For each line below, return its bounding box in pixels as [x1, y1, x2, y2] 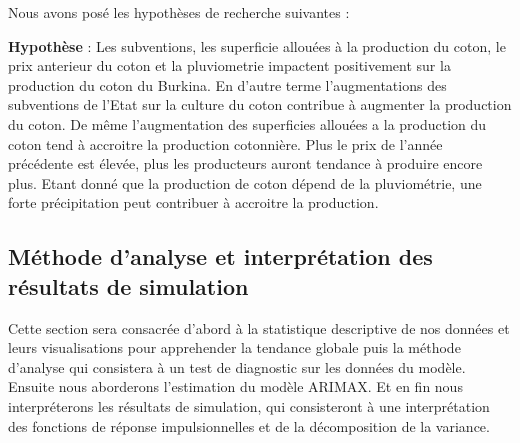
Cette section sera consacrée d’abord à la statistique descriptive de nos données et [8, 317, 510, 338]
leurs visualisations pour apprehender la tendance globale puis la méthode [8, 337, 461, 358]
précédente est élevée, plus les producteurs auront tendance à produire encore [8, 153, 483, 174]
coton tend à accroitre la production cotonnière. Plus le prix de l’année [8, 133, 443, 154]
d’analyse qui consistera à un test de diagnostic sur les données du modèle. [8, 356, 466, 377]
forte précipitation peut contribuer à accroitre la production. [8, 192, 379, 213]
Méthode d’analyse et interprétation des [8, 241, 433, 272]
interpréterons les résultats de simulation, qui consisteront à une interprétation [8, 395, 490, 416]
